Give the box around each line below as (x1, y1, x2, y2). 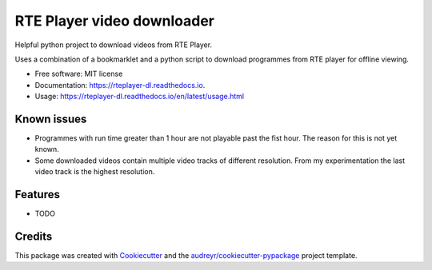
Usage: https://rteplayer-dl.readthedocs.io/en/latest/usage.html (34, 92, 244, 101)
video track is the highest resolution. (34, 167, 155, 177)
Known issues (14, 112, 87, 125)
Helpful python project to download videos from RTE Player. (14, 40, 212, 50)
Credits (14, 229, 53, 243)
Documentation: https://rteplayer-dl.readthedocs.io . (34, 80, 206, 89)
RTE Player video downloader (14, 12, 215, 30)
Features (14, 188, 60, 201)
